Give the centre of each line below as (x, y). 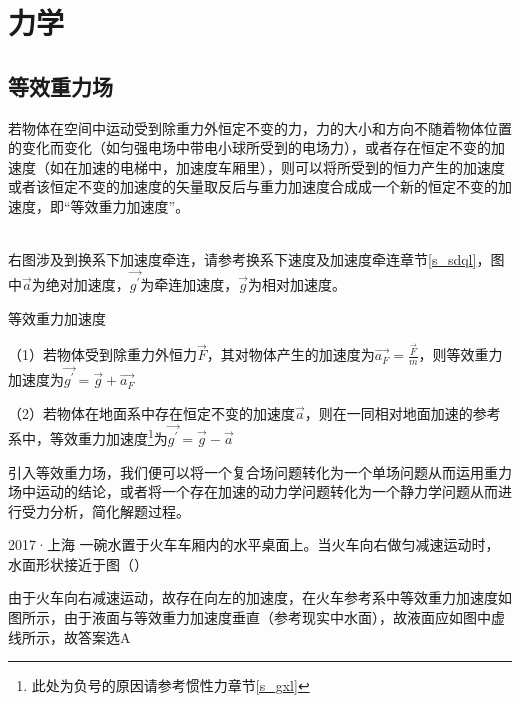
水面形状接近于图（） (78, 563)
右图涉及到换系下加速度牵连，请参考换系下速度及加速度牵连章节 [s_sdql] (242, 259)
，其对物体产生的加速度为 (290, 354)
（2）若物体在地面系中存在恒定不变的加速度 (151, 413)
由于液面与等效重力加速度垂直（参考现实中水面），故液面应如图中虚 (284, 617)
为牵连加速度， (189, 284)
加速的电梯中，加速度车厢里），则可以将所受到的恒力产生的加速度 (291, 166)
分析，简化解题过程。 (119, 510)
